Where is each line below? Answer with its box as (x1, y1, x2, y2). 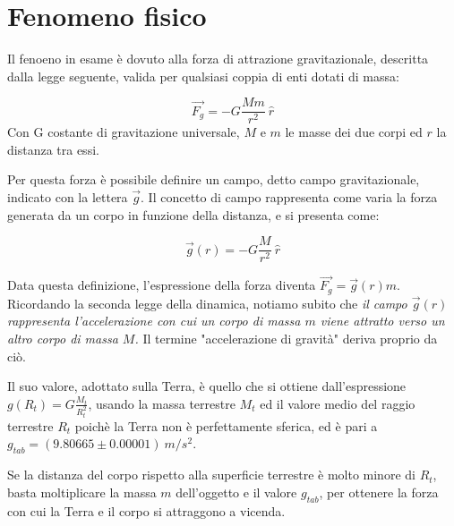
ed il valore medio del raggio (260, 394, 415, 412)
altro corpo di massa (7, 329, 118, 348)
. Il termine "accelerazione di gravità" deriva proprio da (134, 329, 438, 348)
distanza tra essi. (7, 140, 99, 158)
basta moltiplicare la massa (7, 482, 157, 501)
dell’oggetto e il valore (176, 482, 297, 501)
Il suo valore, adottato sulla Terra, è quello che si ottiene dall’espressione (7, 377, 407, 395)
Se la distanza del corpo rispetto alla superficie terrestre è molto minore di (7, 465, 415, 484)
